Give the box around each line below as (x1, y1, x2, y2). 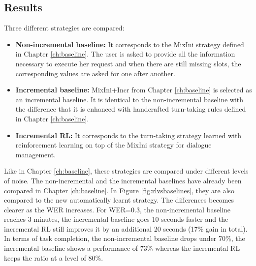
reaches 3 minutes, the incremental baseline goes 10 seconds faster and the (4, 214, 228, 224)
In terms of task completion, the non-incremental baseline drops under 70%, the (4, 233, 245, 243)
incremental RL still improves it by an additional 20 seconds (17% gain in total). (4, 223, 248, 234)
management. (15, 149, 56, 159)
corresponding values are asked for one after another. (15, 68, 175, 78)
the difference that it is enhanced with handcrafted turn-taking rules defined (15, 104, 246, 114)
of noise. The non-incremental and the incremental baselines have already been (4, 175, 242, 185)
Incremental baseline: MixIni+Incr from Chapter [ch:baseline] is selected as (15, 85, 252, 95)
